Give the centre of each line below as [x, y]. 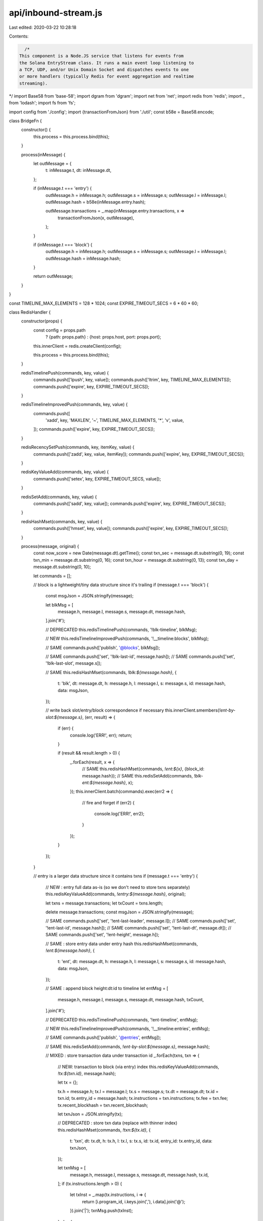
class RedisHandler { [30, 312]
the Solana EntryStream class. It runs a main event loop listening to [107, 63]
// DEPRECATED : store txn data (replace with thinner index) [118, 1123]
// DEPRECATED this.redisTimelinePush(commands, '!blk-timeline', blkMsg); [121, 630]
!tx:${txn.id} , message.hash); [87, 1074]
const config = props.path [59, 330]
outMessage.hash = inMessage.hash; [83, 258]
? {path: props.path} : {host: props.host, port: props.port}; [103, 337]
